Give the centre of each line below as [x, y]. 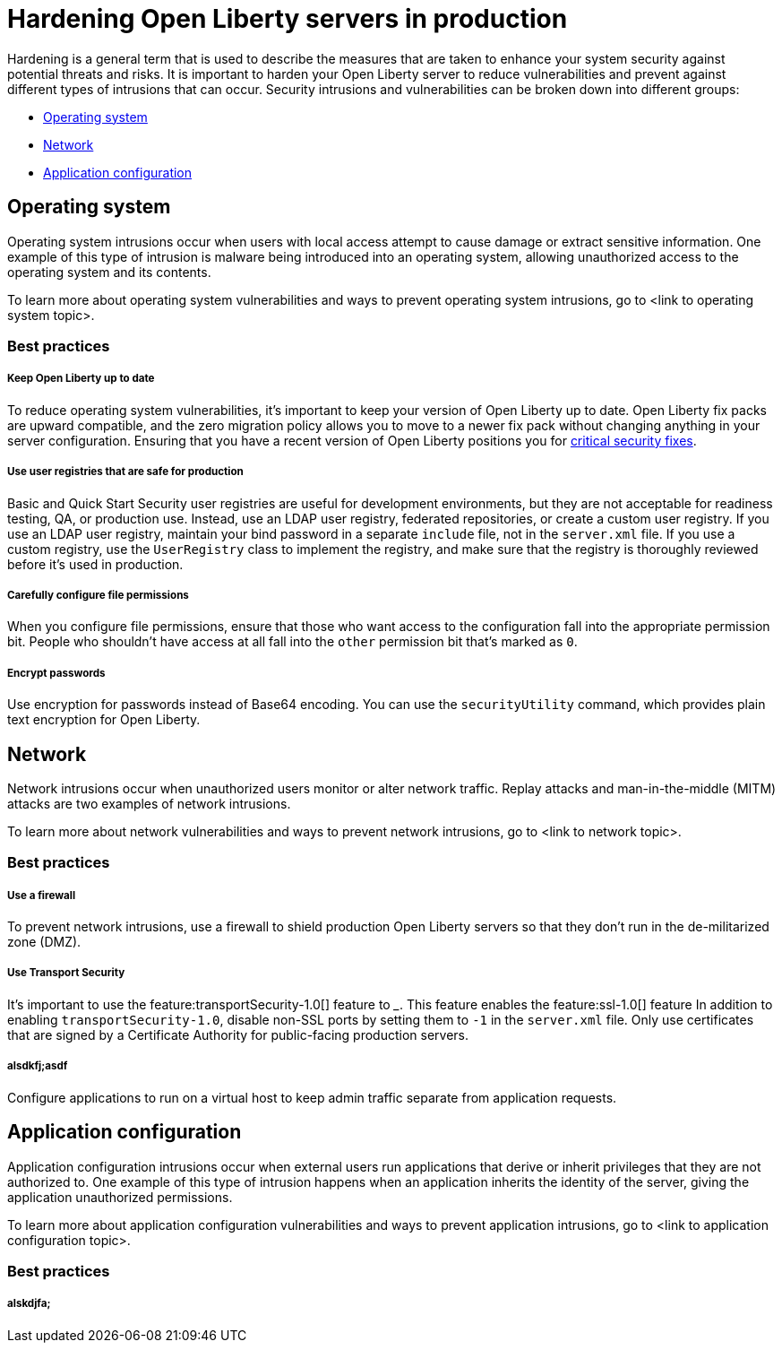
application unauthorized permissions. [120, 1197]
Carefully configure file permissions [98, 595]
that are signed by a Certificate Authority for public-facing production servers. [238, 1034]
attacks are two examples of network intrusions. [149, 803]
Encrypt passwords [56, 673]
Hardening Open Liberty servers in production [288, 19]
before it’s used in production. [95, 564]
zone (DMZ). [44, 942]
